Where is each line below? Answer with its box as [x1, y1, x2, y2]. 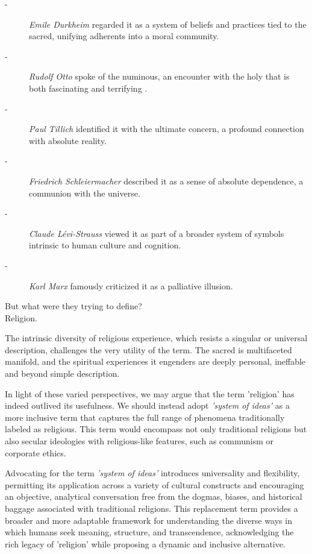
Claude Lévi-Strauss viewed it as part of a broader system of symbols [29, 227, 284, 239]
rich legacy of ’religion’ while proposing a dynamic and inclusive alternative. [5, 537, 285, 550]
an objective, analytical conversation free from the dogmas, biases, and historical [5, 490, 302, 503]
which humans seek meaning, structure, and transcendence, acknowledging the [5, 526, 294, 538]
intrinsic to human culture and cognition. [29, 239, 181, 251]
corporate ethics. [5, 446, 66, 459]
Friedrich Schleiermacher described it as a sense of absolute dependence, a [29, 174, 304, 187]
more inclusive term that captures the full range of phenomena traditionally [5, 411, 285, 423]
